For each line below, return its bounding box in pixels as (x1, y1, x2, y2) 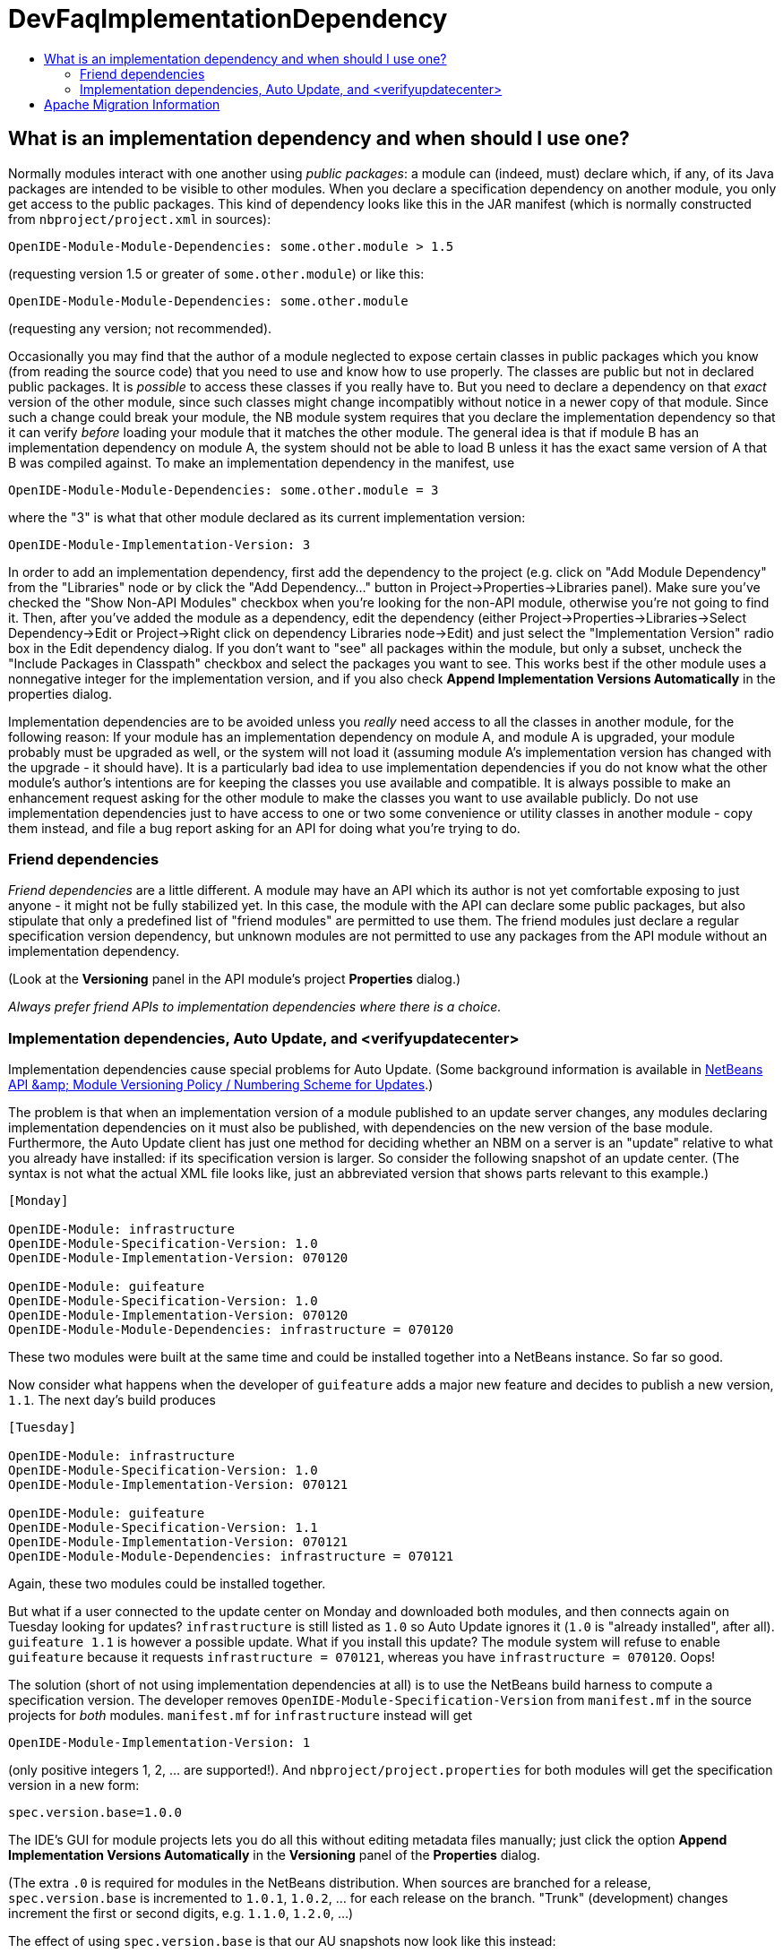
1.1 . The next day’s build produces (8, 1392, 216, 1408)
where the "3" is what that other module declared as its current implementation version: (8, 509, 526, 525)
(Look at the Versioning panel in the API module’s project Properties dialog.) (8, 971, 461, 987)
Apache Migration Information (44, 96, 220, 112)
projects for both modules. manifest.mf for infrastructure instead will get (8, 1708, 472, 1724)
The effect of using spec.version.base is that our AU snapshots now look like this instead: (8, 1933, 556, 1949)
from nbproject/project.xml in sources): (8, 211, 271, 227)
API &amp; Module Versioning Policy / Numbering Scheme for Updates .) (8, 1077, 434, 1093)
